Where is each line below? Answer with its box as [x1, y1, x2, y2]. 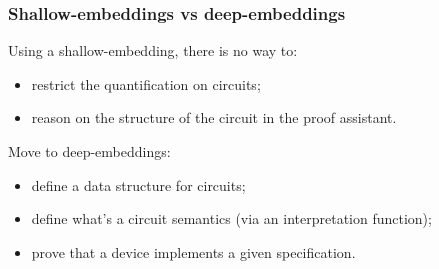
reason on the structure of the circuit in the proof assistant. [31, 107, 397, 128]
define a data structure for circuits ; [31, 174, 246, 195]
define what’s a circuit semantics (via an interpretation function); [31, 208, 432, 229]
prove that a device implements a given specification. [31, 241, 356, 262]
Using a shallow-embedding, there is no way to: [8, 40, 298, 61]
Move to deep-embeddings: [8, 141, 171, 161]
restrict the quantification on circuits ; [31, 73, 261, 94]
